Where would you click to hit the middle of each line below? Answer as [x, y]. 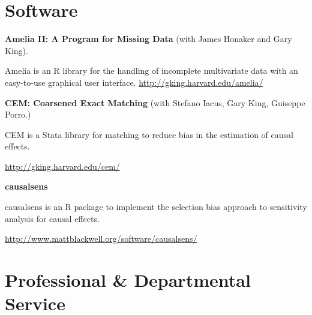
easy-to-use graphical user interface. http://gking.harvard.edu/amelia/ [134, 82]
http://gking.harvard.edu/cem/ [62, 166]
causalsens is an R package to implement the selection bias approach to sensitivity [156, 207]
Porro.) [18, 114]
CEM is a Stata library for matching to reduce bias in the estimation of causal [149, 134]
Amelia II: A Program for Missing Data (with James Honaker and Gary [148, 39]
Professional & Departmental [128, 280]
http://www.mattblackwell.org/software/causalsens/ [101, 238]
